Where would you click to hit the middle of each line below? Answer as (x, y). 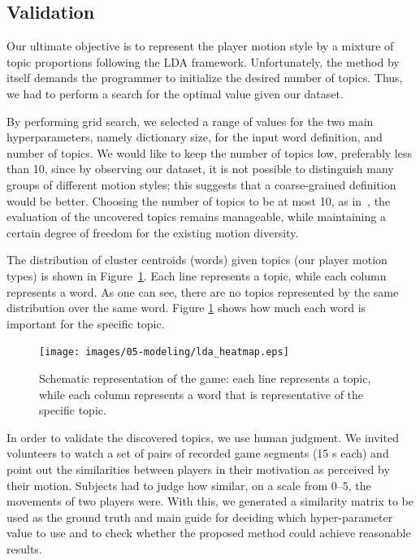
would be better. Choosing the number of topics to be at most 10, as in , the (199, 200)
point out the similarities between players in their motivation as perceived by (198, 469)
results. (24, 548)
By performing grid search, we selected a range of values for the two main (190, 121)
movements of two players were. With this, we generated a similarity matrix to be (210, 501)
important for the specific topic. (86, 323)
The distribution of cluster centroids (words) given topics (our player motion (197, 260)
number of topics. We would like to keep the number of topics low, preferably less (209, 152)
